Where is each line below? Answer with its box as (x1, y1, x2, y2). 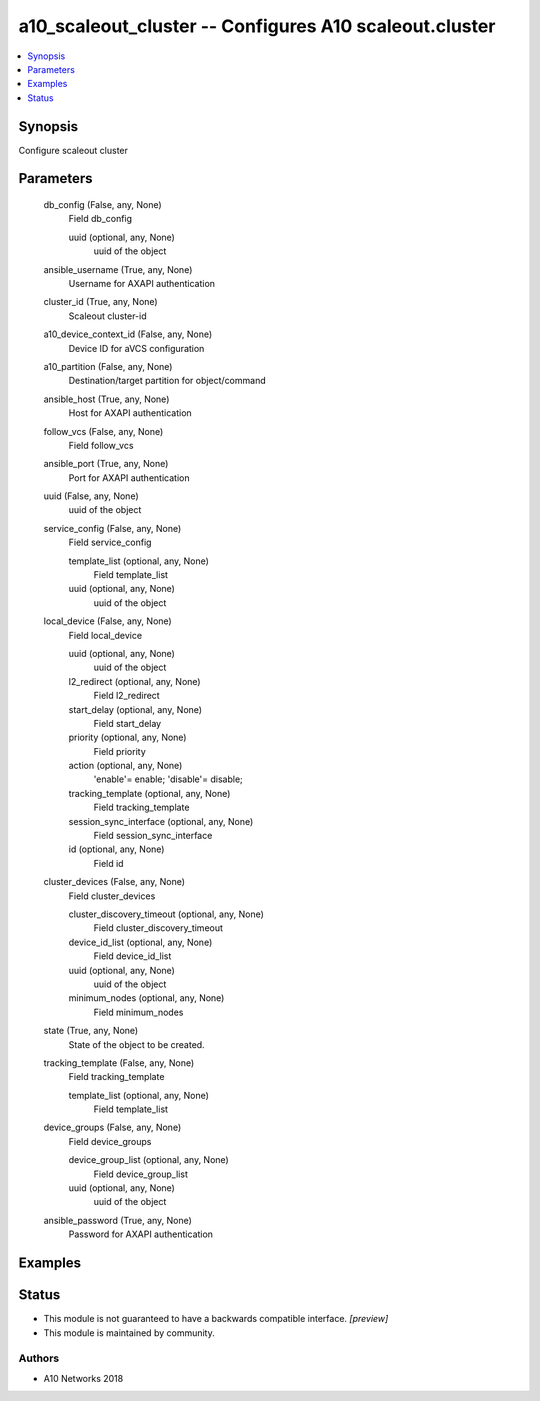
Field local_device (68, 629, 143, 641)
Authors (18, 1351, 60, 1365)
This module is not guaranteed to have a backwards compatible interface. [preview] (43, 1313, 389, 1325)
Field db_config (68, 213, 133, 225)
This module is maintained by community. (43, 1326, 215, 1339)
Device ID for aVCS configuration (68, 342, 205, 354)
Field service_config (68, 536, 152, 549)
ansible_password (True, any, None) (43, 1214, 192, 1226)
